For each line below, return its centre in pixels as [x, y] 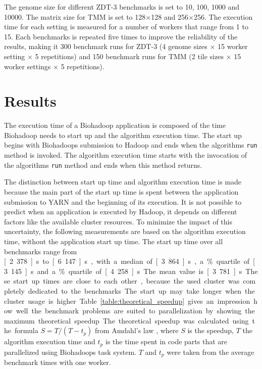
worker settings [28, 66]
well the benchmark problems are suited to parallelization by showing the [135, 311]
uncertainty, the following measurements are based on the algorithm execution [125, 231]
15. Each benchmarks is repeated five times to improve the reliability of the [121, 36]
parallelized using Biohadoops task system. [70, 352]
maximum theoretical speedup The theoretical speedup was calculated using [126, 320]
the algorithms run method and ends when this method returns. [103, 165]
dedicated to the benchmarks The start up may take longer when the [141, 290]
